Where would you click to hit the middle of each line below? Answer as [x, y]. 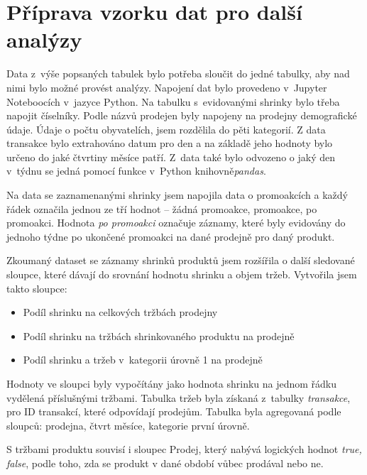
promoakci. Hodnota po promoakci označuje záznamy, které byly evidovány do [176, 223]
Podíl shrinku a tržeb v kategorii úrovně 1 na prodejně [143, 360]
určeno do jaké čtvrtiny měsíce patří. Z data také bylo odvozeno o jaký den [171, 157]
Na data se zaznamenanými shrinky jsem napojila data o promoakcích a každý [177, 195]
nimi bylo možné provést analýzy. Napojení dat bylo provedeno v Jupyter [167, 87]
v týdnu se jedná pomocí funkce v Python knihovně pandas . [136, 171]
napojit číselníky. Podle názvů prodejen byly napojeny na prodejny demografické [182, 115]
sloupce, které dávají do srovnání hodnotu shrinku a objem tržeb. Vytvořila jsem [182, 274]
